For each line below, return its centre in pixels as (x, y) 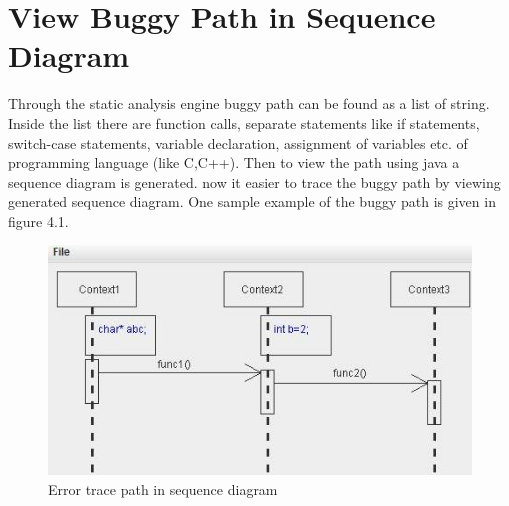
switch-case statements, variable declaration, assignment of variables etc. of (238, 142)
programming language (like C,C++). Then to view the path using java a (234, 162)
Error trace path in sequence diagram (163, 489)
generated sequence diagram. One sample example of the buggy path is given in (252, 201)
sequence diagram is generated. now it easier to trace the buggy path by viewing (254, 181)
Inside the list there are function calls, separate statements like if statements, (244, 122)
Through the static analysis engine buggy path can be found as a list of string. (249, 103)
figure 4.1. (38, 220)
